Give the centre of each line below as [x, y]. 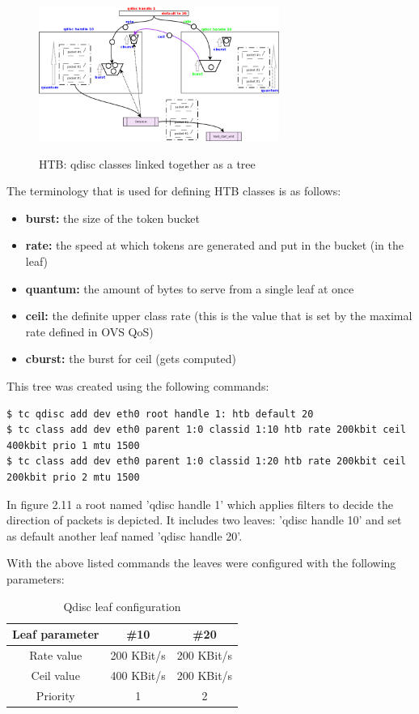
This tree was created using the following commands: [138, 386]
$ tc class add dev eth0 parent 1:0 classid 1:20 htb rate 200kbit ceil [206, 462]
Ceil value [55, 675]
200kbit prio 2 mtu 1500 [73, 477]
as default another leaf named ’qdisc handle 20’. [125, 535]
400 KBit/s [138, 675]
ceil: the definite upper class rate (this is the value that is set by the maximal [219, 316]
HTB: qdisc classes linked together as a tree [147, 163]
